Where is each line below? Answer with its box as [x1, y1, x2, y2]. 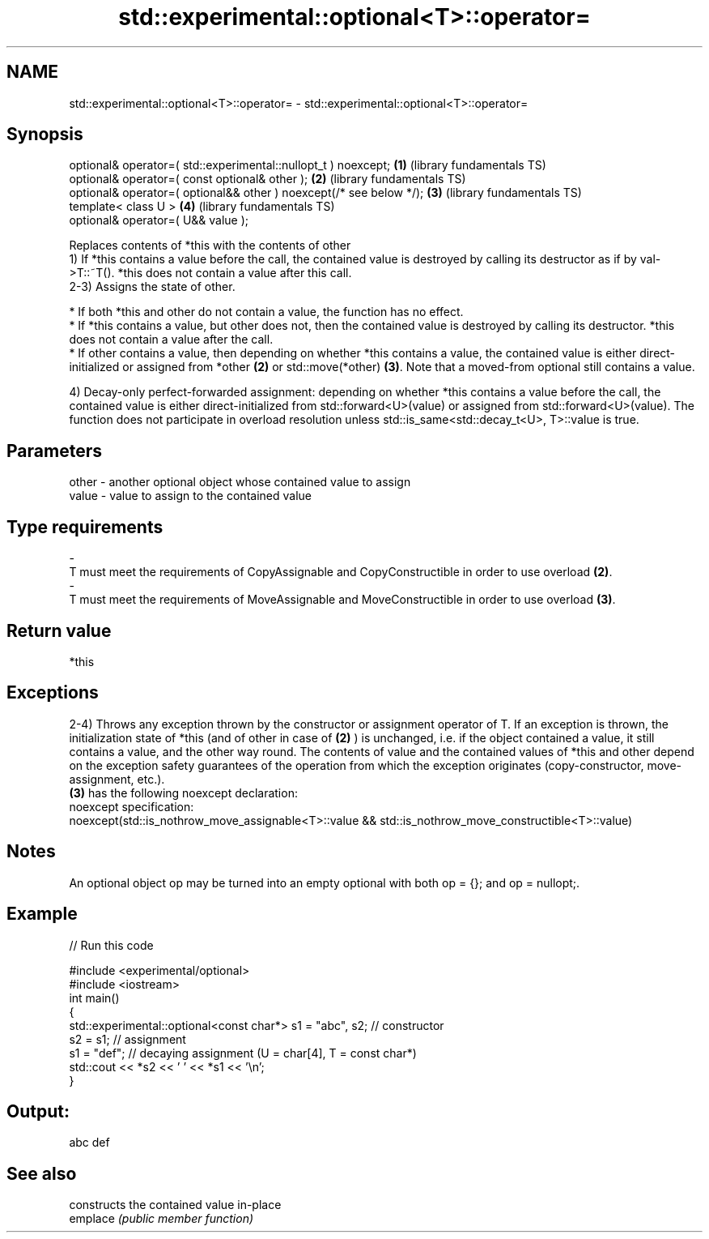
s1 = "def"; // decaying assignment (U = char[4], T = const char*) [69, 1045, 417, 1060]
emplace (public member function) [69, 1211, 254, 1226]
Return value [6, 620, 112, 641]
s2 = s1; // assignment [69, 1032, 186, 1046]
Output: [6, 1100, 70, 1122]
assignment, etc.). [69, 771, 165, 786]
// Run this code [69, 938, 154, 952]
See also [6, 1163, 77, 1184]
